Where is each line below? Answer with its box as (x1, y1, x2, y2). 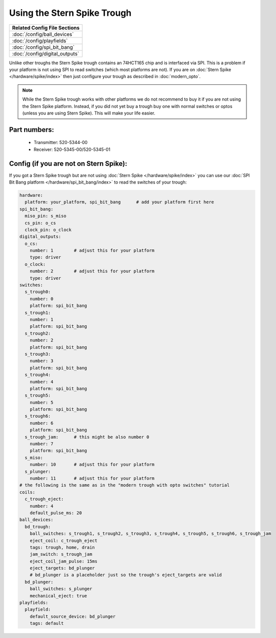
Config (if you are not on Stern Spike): (9, 159, 127, 168)
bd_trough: (25, 524, 51, 529)
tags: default (30, 621, 64, 626)
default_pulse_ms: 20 (30, 510, 82, 516)
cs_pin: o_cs (25, 220, 56, 225)
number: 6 (30, 420, 54, 426)
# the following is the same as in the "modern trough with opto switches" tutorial (19, 483, 230, 488)
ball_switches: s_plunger (30, 586, 92, 592)
